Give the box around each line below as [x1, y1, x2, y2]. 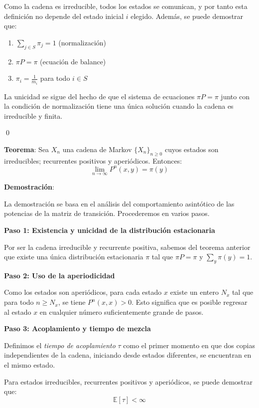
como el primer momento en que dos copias [123, 340, 255, 350]
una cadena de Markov [62, 144, 132, 155]
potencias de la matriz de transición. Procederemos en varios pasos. [4, 208, 210, 218]
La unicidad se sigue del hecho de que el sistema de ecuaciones [4, 91, 195, 101]
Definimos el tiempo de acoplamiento [4, 340, 116, 350]
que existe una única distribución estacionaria [4, 251, 143, 262]
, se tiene [58, 297, 86, 307]
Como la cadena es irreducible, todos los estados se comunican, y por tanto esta [4, 1, 248, 11]
